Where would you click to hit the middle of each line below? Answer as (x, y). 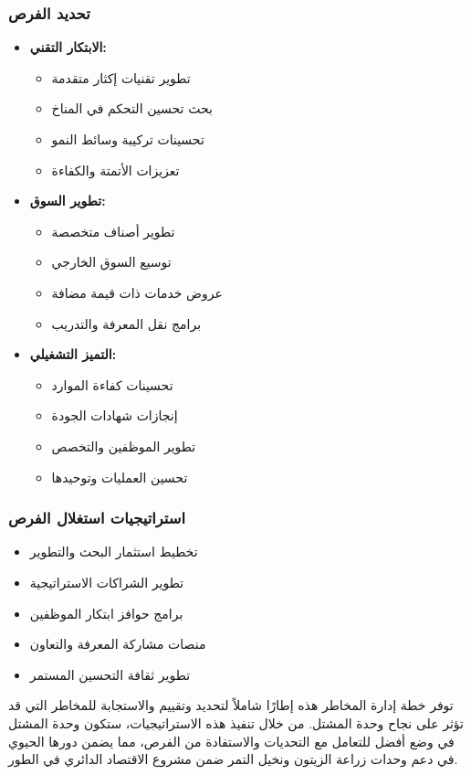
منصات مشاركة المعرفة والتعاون (118, 644)
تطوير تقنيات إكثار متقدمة (121, 77)
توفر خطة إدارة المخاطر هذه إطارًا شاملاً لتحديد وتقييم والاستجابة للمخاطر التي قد (231, 705)
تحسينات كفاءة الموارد (112, 384)
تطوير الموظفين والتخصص (124, 446)
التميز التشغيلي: (73, 354)
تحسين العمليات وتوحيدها (120, 477)
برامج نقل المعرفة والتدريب (126, 323)
